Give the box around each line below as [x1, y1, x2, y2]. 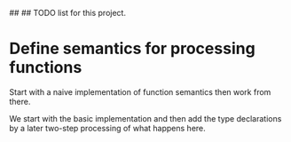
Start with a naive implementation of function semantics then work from [9, 86, 271, 97]
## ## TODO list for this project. [9, 8, 127, 18]
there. [9, 96, 31, 106]
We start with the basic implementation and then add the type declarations [9, 113, 282, 123]
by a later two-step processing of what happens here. [9, 122, 206, 133]
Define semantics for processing [9, 39, 256, 59]
